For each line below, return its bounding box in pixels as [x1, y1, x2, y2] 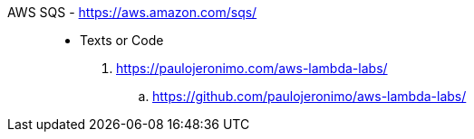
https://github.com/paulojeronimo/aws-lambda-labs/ [152, 88, 467, 104]
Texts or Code [80, 32, 164, 48]
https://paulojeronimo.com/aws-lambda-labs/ [116, 60, 388, 76]
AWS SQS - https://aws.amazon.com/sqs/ [7, 5, 257, 20]
